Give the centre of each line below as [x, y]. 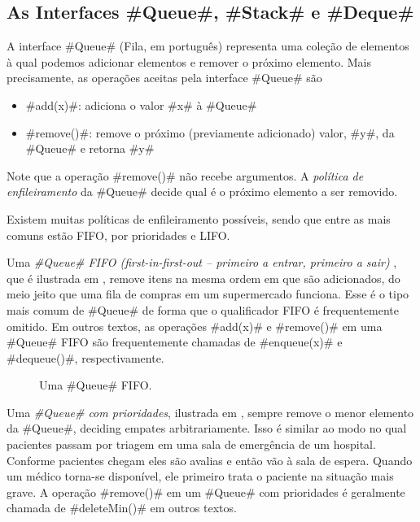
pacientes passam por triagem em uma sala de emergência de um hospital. [191, 444]
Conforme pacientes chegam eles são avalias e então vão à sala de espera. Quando [210, 460]
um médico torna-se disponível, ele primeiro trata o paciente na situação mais [200, 476]
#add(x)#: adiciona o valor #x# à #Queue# [141, 104]
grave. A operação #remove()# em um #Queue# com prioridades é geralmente [206, 492]
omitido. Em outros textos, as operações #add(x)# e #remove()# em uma [195, 326]
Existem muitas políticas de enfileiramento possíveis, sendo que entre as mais [199, 218]
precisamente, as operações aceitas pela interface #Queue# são [164, 78]
